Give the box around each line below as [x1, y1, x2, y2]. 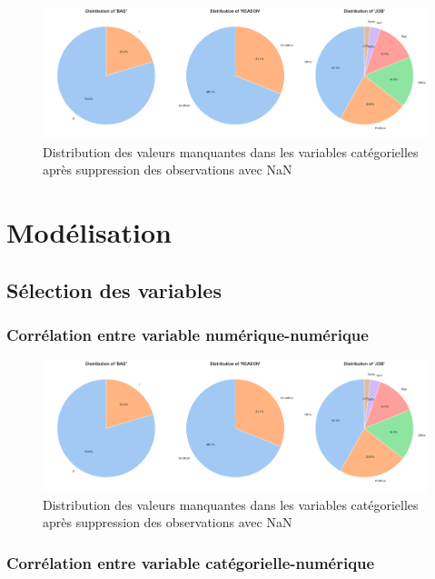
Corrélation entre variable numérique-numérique [6, 323, 369, 345]
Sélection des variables [6, 275, 222, 304]
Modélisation [6, 214, 172, 251]
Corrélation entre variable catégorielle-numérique [6, 551, 375, 574]
